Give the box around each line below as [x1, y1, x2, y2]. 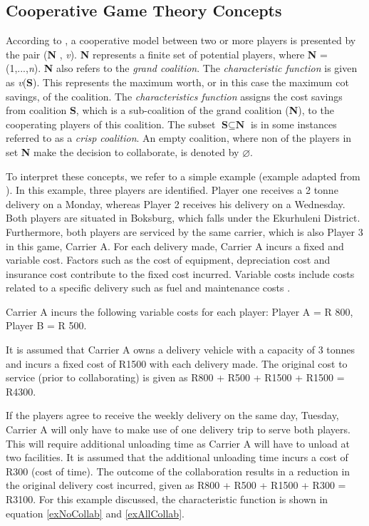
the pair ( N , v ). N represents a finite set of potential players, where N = [6, 46, 328, 61]
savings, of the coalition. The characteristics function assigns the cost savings [6, 88, 343, 103]
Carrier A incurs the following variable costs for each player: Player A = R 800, [6, 304, 353, 319]
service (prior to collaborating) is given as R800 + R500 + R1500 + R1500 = [6, 370, 345, 385]
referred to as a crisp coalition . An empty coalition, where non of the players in [6, 130, 352, 145]
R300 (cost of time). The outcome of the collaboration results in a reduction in [6, 463, 350, 478]
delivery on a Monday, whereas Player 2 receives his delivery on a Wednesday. [6, 196, 345, 211]
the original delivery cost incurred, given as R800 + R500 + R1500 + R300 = [6, 478, 346, 493]
